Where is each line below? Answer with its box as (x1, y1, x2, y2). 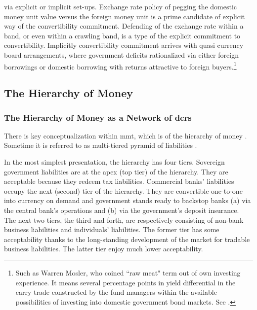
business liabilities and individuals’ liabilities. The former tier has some (4, 224, 219, 235)
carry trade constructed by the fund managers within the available (15, 287, 217, 297)
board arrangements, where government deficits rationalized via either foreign (4, 49, 239, 60)
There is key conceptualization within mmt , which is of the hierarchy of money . (4, 130, 247, 140)
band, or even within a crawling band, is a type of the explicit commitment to (4, 30, 241, 40)
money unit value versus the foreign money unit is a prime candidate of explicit (4, 11, 245, 21)
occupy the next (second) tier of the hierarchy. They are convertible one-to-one (4, 185, 243, 196)
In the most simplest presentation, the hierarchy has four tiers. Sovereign (4, 157, 225, 167)
